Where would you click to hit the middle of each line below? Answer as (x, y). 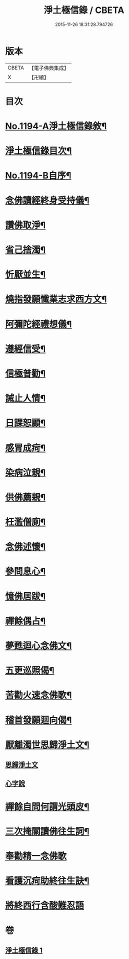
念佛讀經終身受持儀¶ (47, 200)
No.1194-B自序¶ (38, 176)
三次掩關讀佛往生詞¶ (47, 831)
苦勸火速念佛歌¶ (38, 695)
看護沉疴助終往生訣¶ (47, 881)
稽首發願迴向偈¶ (38, 720)
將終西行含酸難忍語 (45, 906)
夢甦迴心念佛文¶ (38, 646)
